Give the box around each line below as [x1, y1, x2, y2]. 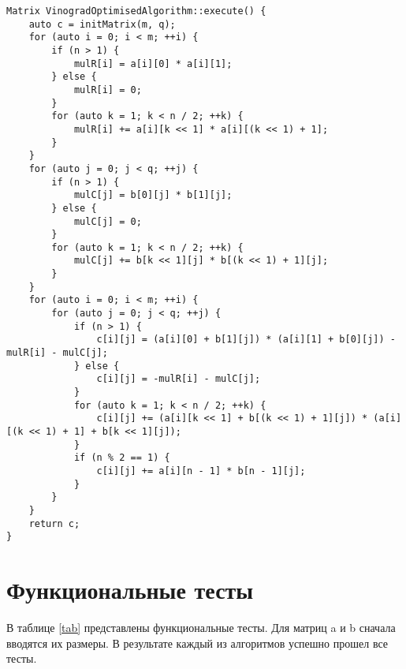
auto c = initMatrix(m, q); [28, 18, 176, 30]
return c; [28, 518, 80, 529]
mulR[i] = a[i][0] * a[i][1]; [73, 58, 233, 69]
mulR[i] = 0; [73, 84, 142, 95]
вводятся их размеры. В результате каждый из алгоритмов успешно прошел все [6, 634, 389, 651]
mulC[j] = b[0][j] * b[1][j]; [73, 189, 233, 201]
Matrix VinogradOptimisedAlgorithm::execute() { [6, 6, 266, 17]
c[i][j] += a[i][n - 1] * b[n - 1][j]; [96, 465, 306, 477]
